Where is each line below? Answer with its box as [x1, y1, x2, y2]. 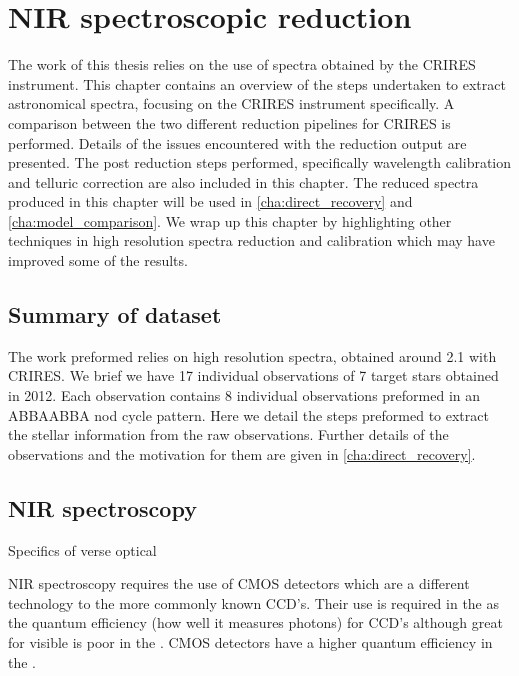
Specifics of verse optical [8, 539, 157, 560]
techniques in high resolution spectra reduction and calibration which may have [8, 230, 495, 251]
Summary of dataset [8, 299, 222, 330]
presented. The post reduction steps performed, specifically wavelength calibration [8, 152, 512, 173]
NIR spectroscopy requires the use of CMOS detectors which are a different [8, 573, 470, 594]
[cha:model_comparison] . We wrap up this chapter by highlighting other [8, 210, 452, 231]
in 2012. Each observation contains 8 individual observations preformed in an [8, 385, 481, 406]
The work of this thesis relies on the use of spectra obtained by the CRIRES [8, 54, 476, 75]
